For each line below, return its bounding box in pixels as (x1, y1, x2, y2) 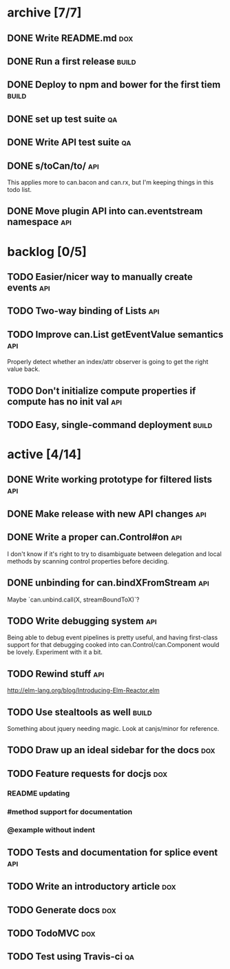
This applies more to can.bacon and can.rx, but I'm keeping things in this (7, 178, 214, 187)
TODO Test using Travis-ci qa (7, 951, 135, 963)
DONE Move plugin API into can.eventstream (7, 205, 203, 217)
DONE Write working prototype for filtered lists (7, 473, 212, 486)
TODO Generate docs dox (7, 904, 117, 916)
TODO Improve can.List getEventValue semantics (7, 328, 224, 340)
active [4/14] (7, 447, 82, 462)
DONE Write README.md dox (7, 32, 134, 44)
